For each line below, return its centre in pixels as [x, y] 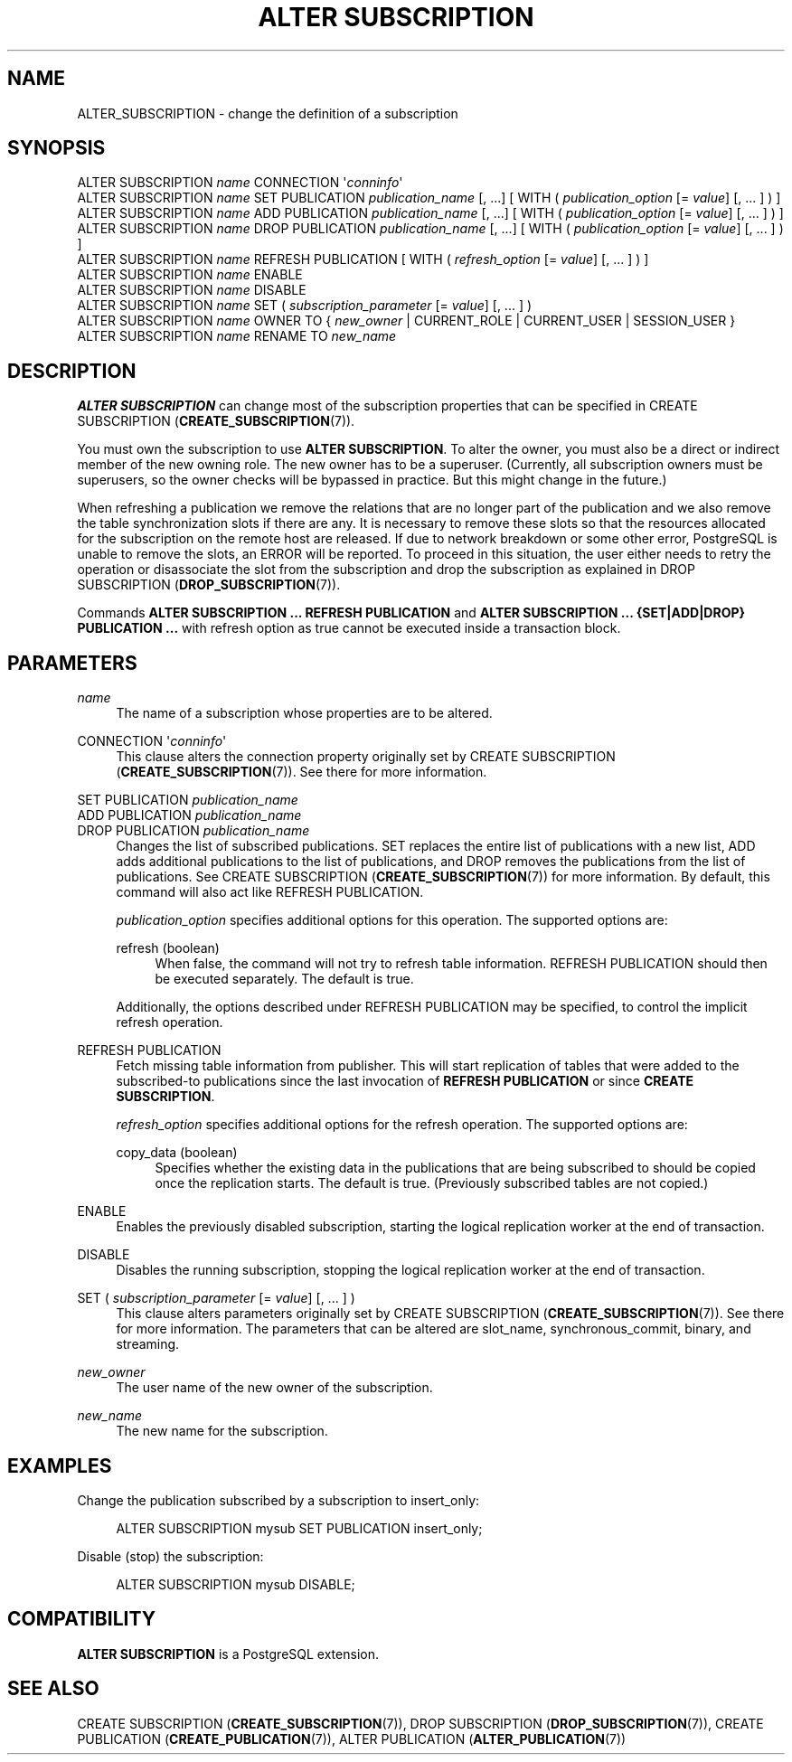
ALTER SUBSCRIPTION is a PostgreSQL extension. [228, 1654]
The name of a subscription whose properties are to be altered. [304, 713]
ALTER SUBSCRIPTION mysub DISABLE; [236, 1584]
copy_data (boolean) [177, 1153]
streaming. [148, 1344]
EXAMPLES [60, 1465]
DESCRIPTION [72, 371]
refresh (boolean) [168, 948]
